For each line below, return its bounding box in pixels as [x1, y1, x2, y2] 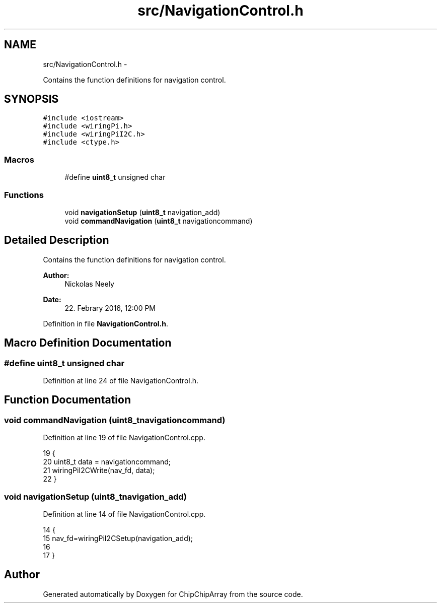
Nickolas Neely [64, 279, 114, 288]
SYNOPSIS [4, 93, 59, 106]
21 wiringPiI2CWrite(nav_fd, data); [43, 466, 155, 475]
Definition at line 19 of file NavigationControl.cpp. [43, 433, 205, 442]
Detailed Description [4, 234, 109, 247]
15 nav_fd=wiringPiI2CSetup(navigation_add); [43, 533, 193, 543]
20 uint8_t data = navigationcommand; [43, 457, 171, 466]
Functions [4, 189, 44, 200]
